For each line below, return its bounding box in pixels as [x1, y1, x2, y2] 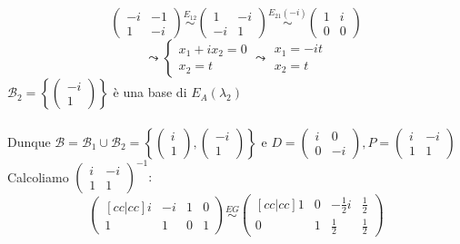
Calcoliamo [7, 167, 69, 186]
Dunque [7, 132, 51, 151]
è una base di [113, 83, 187, 102]
